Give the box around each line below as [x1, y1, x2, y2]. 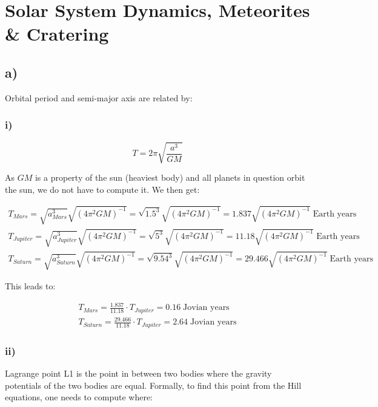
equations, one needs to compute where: [5, 391, 153, 403]
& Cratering [5, 21, 109, 46]
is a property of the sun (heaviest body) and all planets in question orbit [35, 171, 305, 184]
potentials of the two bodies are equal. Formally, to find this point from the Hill [5, 378, 302, 391]
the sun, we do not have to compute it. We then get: [5, 183, 200, 195]
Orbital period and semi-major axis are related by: [5, 91, 193, 104]
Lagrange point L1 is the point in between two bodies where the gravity [5, 366, 272, 379]
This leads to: [5, 280, 56, 292]
